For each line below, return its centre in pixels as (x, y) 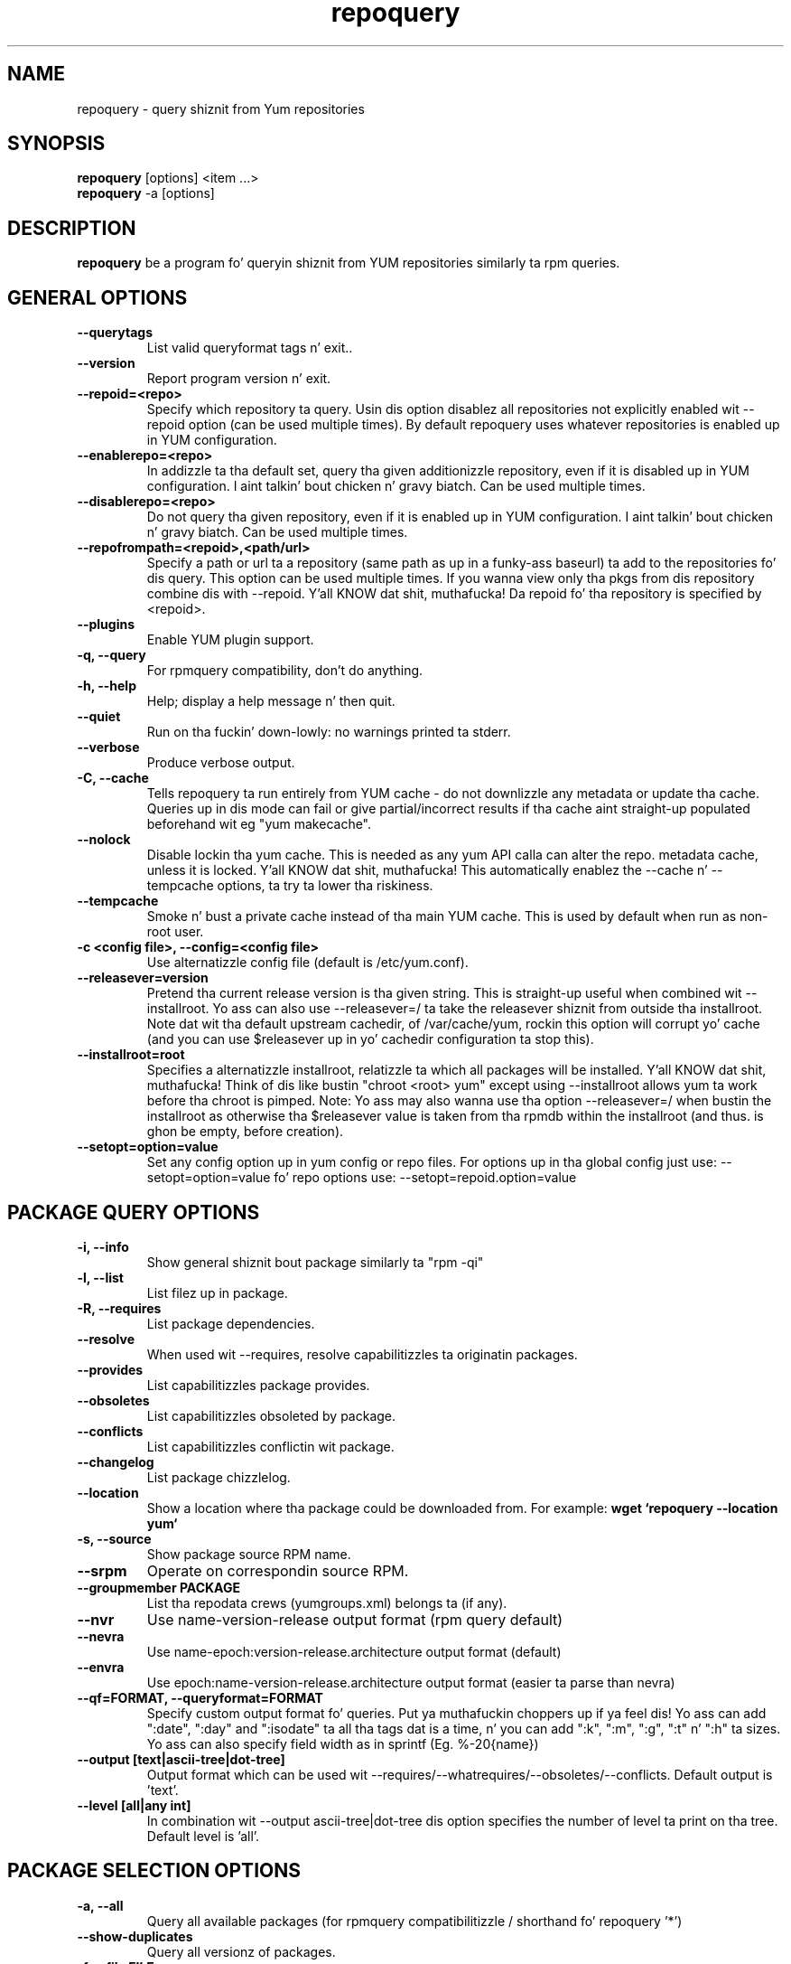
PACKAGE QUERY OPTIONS (134, 1212)
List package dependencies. (231, 1323)
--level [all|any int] (134, 1805)
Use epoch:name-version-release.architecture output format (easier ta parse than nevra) (411, 1682)
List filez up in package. (217, 1292)
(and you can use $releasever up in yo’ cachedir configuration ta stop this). (370, 1039)
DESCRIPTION (72, 228)
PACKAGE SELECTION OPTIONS (154, 1871)
